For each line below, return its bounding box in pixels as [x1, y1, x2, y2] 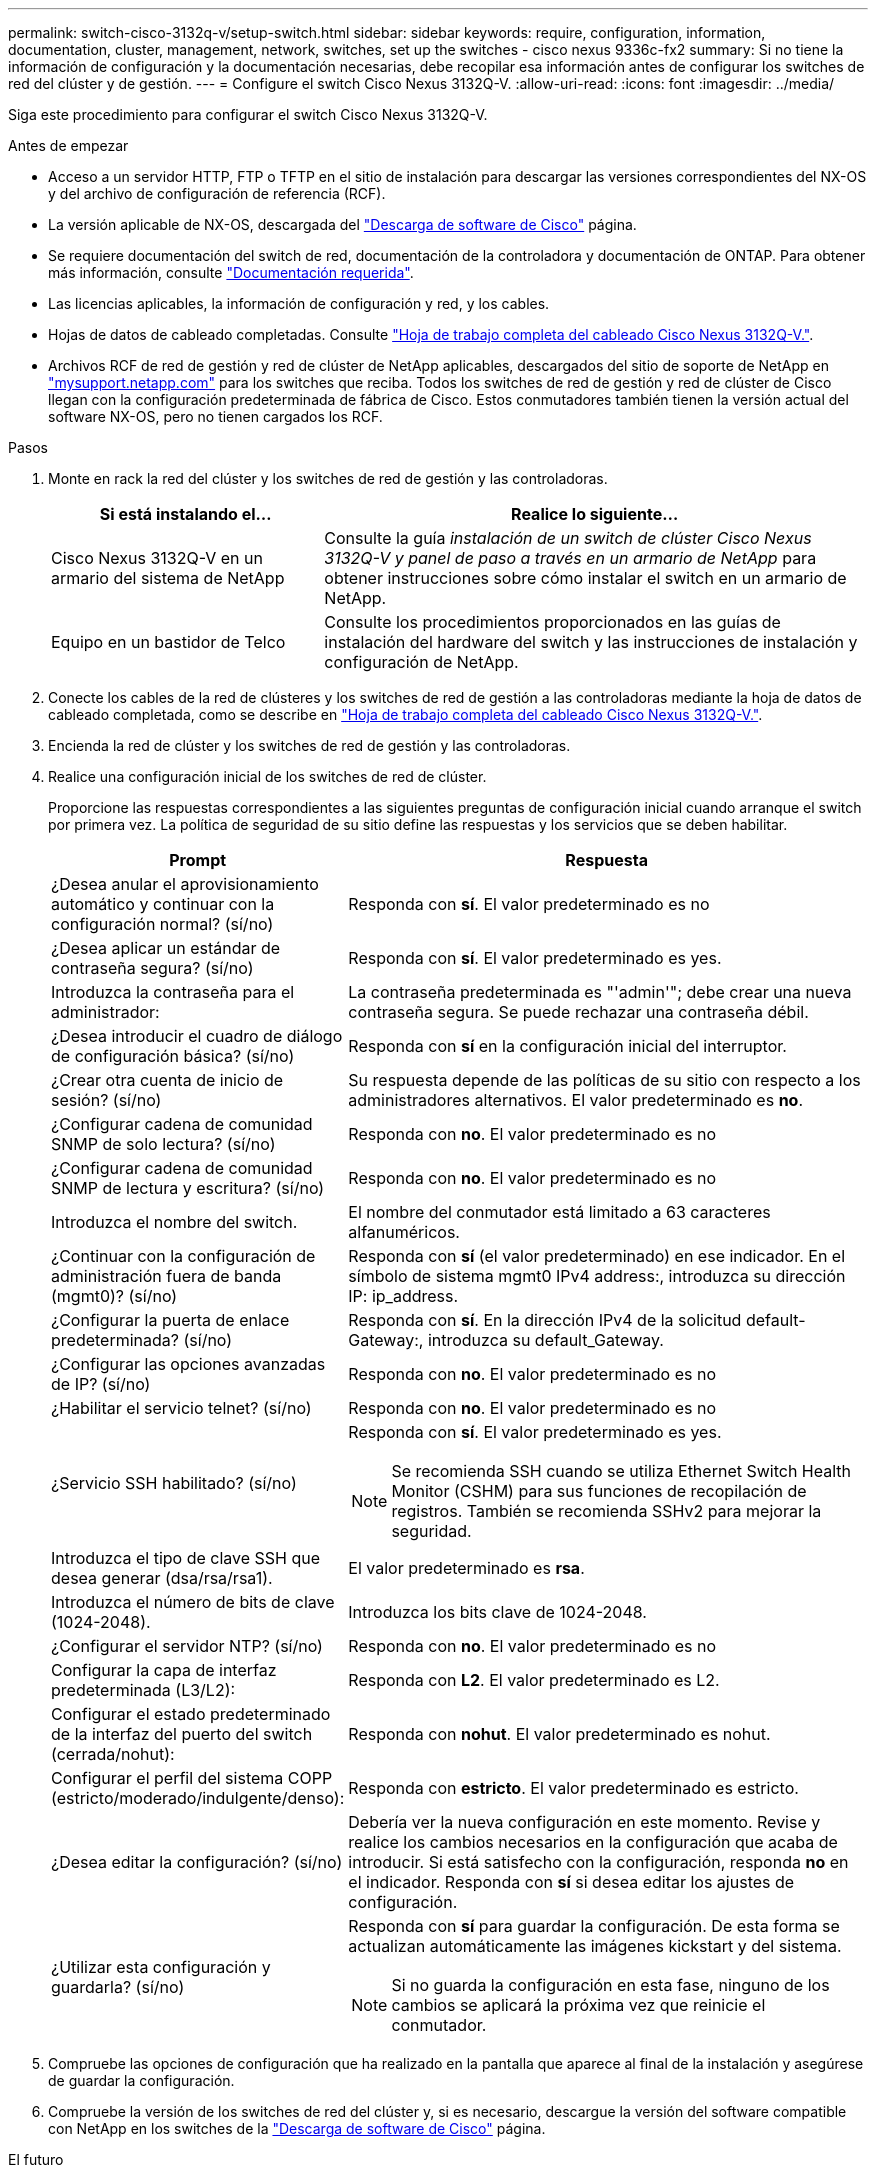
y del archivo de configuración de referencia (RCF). [48, 185, 386, 202]
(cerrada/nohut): [51, 1744, 175, 1764]
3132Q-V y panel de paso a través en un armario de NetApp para [324, 548, 817, 568]
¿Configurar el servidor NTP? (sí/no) [51, 1636, 323, 1656]
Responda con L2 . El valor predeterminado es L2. [348, 1670, 720, 1690]
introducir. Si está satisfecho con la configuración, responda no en [348, 1852, 849, 1872]
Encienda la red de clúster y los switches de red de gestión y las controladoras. [48, 737, 571, 754]
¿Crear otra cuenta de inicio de [51, 1070, 284, 1090]
